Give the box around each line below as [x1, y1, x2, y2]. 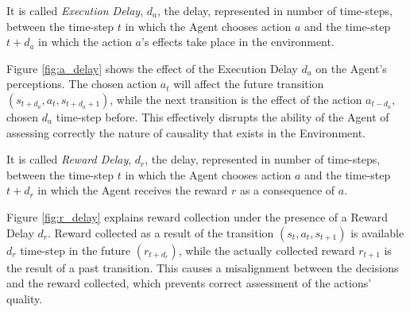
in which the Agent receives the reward [37, 182, 228, 198]
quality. [6, 290, 43, 306]
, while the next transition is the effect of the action [110, 91, 362, 107]
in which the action [38, 33, 132, 50]
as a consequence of [239, 182, 335, 198]
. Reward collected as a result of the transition [47, 224, 274, 241]
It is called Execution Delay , [6, 2, 144, 18]
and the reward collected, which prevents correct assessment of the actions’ [6, 275, 372, 291]
